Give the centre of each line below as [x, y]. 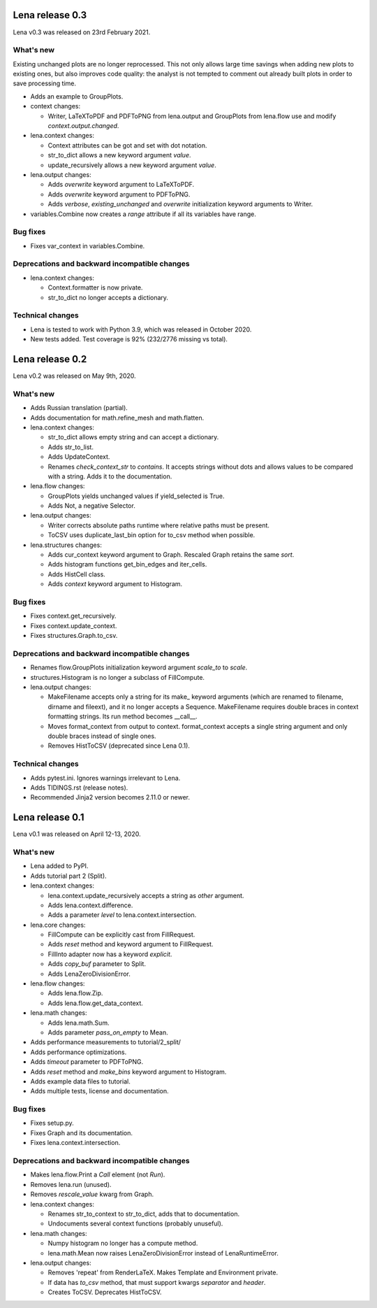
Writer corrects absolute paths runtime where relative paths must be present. [159, 525]
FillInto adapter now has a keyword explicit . [110, 954]
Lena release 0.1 [49, 817]
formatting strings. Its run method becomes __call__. [123, 716]
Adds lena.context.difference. [90, 905]
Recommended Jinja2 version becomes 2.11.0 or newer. [110, 797]
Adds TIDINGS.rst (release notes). [79, 788]
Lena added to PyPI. [59, 866]
